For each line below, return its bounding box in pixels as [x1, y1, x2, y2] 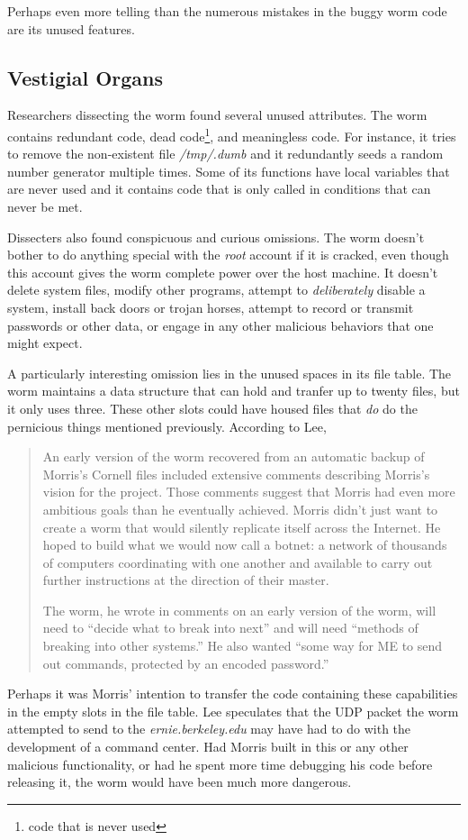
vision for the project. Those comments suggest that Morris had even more [42, 482, 455, 501]
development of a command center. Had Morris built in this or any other [7, 737, 409, 756]
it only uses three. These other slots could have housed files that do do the [7, 398, 418, 417]
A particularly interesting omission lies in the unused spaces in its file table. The [7, 363, 452, 382]
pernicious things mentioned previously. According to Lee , [7, 416, 327, 435]
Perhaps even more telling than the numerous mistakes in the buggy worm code [7, 2, 447, 20]
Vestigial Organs [7, 63, 164, 91]
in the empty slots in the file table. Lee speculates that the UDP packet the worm [7, 701, 459, 720]
